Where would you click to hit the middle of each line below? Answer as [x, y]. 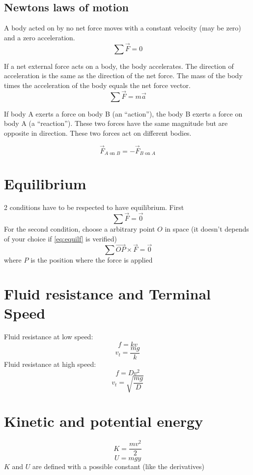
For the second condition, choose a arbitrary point [80, 229]
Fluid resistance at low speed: [49, 337]
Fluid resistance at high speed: [50, 364]
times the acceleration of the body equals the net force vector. [97, 85]
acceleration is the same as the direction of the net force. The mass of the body [123, 75]
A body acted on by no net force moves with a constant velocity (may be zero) [123, 28]
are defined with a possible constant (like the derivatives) [119, 466]
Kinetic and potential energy [104, 421]
